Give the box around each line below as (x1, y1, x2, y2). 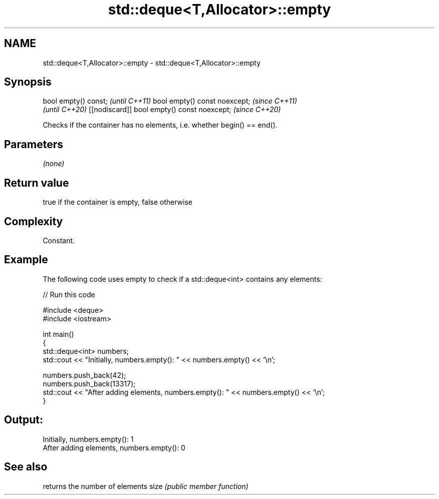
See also (4, 460, 48, 473)
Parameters (4, 138, 63, 151)
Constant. (43, 236, 75, 245)
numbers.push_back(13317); (43, 379, 136, 388)
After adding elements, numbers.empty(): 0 (43, 443, 185, 452)
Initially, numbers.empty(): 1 (43, 434, 134, 443)
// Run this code (43, 290, 95, 299)
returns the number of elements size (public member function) (43, 481, 249, 490)
